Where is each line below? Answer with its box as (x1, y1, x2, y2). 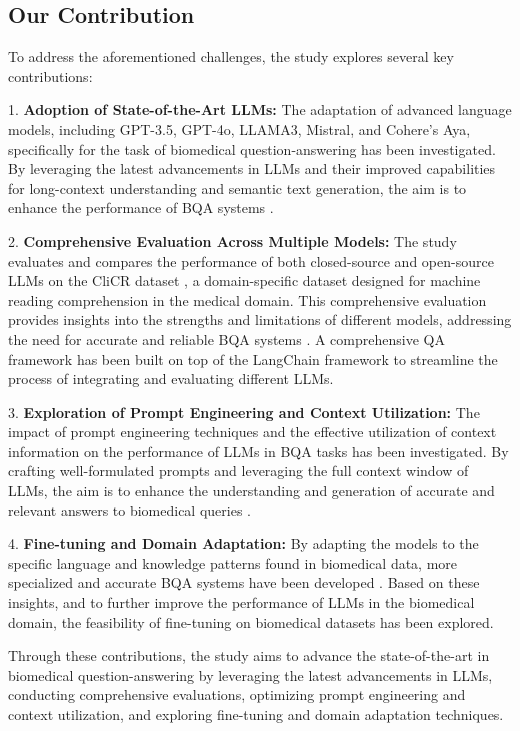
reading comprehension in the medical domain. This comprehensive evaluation (8, 289, 487, 310)
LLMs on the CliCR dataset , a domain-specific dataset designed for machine (8, 270, 481, 291)
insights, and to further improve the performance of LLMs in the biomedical (8, 592, 475, 613)
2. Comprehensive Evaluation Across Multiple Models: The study (8, 230, 457, 251)
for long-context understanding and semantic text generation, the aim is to (8, 177, 467, 198)
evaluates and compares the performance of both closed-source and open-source (8, 250, 494, 271)
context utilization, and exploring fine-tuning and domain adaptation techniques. (8, 704, 504, 725)
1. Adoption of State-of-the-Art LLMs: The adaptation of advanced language (8, 99, 512, 120)
